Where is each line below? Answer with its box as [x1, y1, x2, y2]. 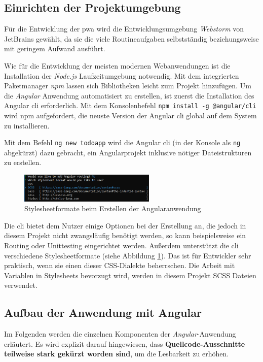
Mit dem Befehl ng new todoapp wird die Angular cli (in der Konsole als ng [4, 137, 241, 148]
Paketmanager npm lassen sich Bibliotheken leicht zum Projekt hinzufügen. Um [4, 80, 251, 91]
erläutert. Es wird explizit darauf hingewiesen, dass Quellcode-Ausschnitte [4, 338, 245, 349]
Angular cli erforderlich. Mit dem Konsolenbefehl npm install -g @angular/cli [4, 100, 256, 111]
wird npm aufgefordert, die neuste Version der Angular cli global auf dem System [4, 110, 257, 121]
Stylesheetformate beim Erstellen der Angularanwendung [24, 203, 201, 214]
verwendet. [4, 280, 37, 290]
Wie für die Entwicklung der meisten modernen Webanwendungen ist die [4, 60, 231, 71]
